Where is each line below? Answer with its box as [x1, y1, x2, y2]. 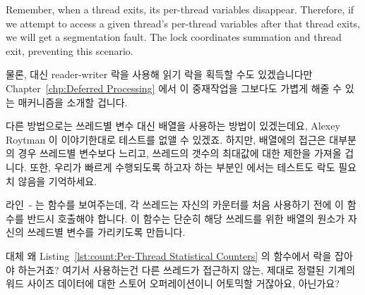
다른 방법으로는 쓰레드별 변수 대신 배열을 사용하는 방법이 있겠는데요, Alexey [6, 118, 340, 133]
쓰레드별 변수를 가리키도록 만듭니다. [27, 225, 186, 239]
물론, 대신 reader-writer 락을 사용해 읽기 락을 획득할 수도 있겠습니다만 [6, 67, 313, 82]
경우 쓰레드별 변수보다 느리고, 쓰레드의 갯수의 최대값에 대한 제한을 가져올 [18, 146, 342, 161]
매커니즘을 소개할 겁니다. [18, 94, 128, 109]
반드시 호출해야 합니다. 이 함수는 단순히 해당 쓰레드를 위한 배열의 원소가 [27, 211, 345, 225]
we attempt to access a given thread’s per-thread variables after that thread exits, [6, 15, 360, 30]
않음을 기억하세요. [18, 173, 97, 188]
